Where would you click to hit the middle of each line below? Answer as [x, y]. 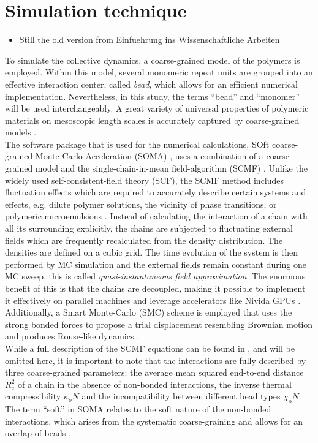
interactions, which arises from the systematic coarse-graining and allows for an [154, 421]
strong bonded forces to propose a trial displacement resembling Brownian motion [159, 324]
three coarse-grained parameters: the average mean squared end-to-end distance [154, 372]
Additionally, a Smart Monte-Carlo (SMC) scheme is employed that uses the [149, 312]
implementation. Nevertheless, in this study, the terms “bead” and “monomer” [152, 96]
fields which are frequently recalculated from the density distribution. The [144, 240]
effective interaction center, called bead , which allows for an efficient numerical [151, 84]
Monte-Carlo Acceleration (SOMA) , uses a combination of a [149, 156]
